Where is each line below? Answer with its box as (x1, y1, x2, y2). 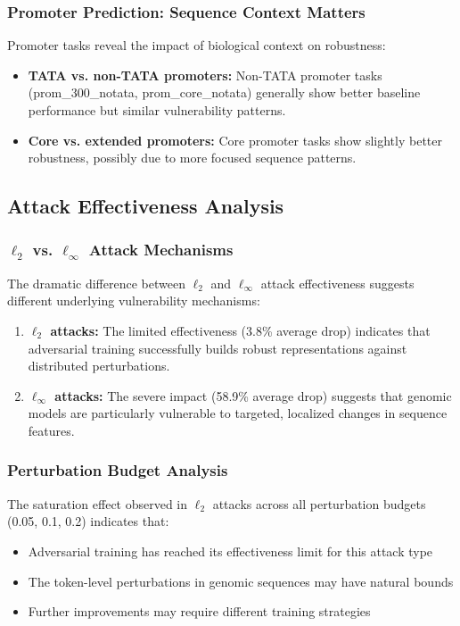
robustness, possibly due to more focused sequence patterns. (28, 148, 357, 167)
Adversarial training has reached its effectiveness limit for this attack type (28, 541, 433, 560)
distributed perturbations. (28, 356, 170, 375)
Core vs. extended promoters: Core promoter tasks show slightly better (28, 130, 442, 149)
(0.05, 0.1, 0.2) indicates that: (7, 512, 169, 530)
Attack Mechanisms (88, 238, 234, 261)
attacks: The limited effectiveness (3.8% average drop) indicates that (50, 321, 431, 339)
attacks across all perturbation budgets (212, 494, 426, 513)
